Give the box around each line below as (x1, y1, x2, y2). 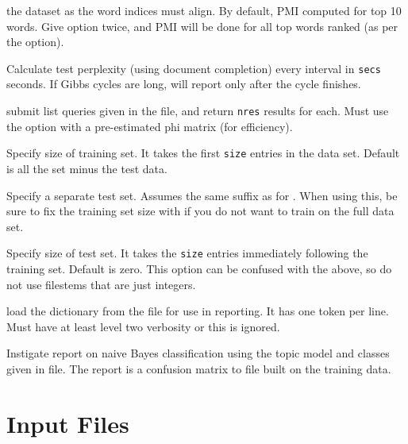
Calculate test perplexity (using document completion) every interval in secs (6, 60, 381, 76)
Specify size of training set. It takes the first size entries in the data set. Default (6, 145, 400, 161)
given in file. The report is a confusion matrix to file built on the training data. (6, 360, 391, 376)
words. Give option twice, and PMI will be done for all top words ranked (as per (6, 17, 398, 34)
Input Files (6, 407, 129, 439)
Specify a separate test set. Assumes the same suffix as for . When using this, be (6, 187, 398, 203)
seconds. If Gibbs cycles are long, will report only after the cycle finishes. (6, 75, 361, 92)
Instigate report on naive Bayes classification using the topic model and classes (6, 345, 390, 361)
